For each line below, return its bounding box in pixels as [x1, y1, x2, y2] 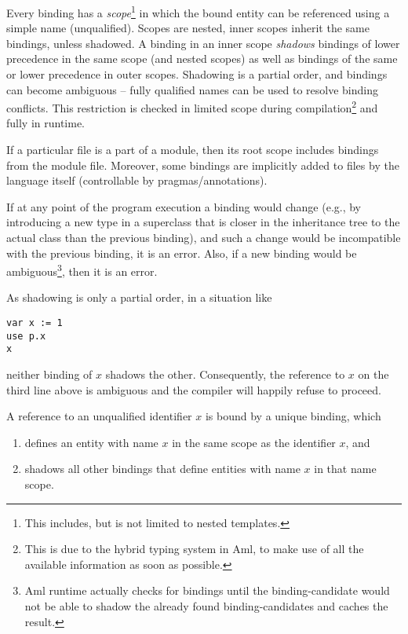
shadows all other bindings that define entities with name [24, 460, 301, 477]
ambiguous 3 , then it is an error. [6, 261, 158, 279]
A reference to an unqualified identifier [6, 408, 192, 424]
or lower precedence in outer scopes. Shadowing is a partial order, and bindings [6, 66, 388, 82]
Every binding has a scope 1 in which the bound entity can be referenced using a [6, 2, 390, 20]
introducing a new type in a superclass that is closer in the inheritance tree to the [6, 214, 400, 230]
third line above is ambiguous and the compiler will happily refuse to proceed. [6, 381, 381, 398]
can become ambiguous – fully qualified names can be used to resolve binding [6, 81, 379, 97]
